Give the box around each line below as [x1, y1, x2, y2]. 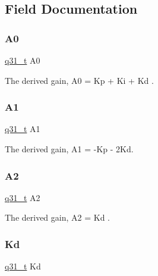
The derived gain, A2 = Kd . [5, 211, 110, 224]
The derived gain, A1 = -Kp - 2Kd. [5, 143, 134, 155]
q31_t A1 [5, 123, 40, 135]
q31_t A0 [5, 54, 40, 66]
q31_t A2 [5, 191, 40, 203]
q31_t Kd [5, 260, 41, 272]
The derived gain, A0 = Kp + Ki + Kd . [5, 74, 154, 86]
